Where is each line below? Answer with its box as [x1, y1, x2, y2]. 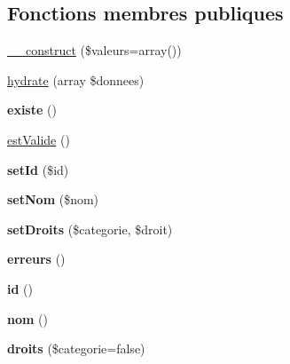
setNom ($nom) [7, 190, 99, 209]
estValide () [7, 130, 70, 148]
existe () [7, 100, 57, 119]
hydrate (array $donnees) [7, 70, 145, 89]
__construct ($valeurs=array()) [7, 41, 182, 59]
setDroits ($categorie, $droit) [7, 219, 173, 238]
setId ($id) [7, 160, 69, 178]
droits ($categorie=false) [7, 339, 145, 358]
